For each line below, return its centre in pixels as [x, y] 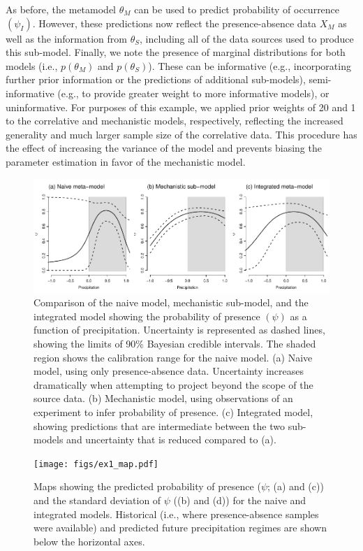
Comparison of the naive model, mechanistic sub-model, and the [171, 302]
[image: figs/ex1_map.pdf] [96, 464]
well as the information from [66, 38]
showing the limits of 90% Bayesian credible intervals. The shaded [175, 343]
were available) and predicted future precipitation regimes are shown [180, 528]
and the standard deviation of [97, 500]
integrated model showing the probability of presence [147, 316]
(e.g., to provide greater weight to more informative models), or [193, 93]
